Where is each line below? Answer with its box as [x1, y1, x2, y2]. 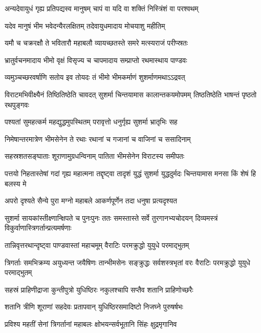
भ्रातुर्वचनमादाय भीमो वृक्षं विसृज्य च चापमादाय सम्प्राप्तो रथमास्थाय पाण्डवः [5, 54, 187, 65]
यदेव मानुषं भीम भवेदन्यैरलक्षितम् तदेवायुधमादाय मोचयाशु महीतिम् [5, 20, 165, 31]
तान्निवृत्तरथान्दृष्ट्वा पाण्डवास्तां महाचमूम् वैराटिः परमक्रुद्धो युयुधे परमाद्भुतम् [5, 239, 189, 250]
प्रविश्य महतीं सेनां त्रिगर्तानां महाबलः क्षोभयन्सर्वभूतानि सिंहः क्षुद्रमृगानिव [5, 318, 177, 329]
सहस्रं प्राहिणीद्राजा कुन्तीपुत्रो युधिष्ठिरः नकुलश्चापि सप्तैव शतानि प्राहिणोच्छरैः [5, 284, 193, 295]
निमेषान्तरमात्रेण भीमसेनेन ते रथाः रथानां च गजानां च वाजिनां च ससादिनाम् [5, 133, 191, 144]
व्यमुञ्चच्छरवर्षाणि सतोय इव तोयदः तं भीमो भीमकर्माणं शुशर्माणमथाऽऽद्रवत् [5, 72, 185, 82]
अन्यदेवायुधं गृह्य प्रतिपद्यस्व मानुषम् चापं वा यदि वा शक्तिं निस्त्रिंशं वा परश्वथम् [5, 3, 199, 13]
